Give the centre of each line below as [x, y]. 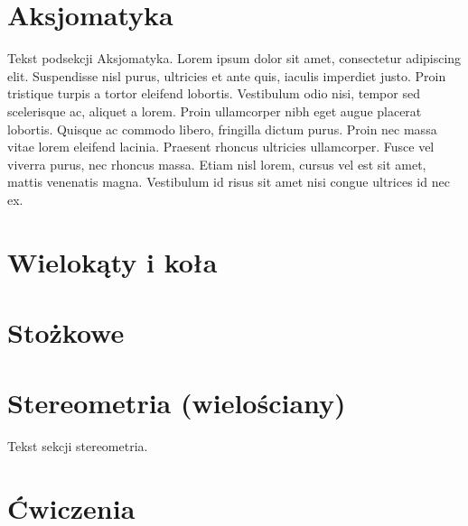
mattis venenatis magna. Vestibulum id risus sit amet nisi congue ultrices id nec [229, 182]
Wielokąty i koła [112, 261]
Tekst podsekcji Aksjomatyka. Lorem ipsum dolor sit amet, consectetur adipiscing [234, 58]
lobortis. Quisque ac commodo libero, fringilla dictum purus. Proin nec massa [222, 129]
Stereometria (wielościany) [177, 403]
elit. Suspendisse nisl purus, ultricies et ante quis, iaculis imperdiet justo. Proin [227, 75]
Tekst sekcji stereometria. [78, 446]
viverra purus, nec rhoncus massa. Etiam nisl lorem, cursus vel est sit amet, [217, 164]
